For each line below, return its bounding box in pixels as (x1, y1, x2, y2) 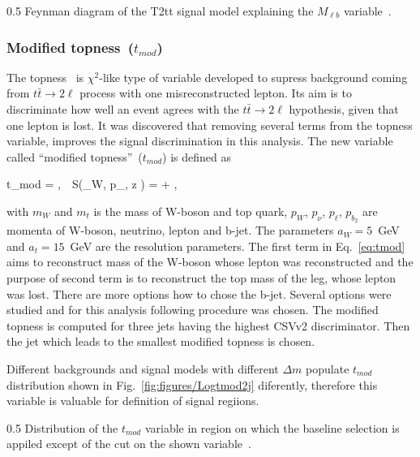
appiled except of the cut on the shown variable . (6, 435, 251, 452)
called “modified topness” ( (6, 148, 143, 165)
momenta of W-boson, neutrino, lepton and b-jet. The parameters (6, 222, 334, 239)
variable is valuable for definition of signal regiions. (6, 392, 259, 409)
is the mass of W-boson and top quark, (93, 202, 288, 219)
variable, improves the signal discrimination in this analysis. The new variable (6, 132, 393, 149)
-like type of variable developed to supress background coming (99, 68, 408, 85)
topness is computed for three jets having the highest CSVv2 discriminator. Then (6, 317, 410, 334)
